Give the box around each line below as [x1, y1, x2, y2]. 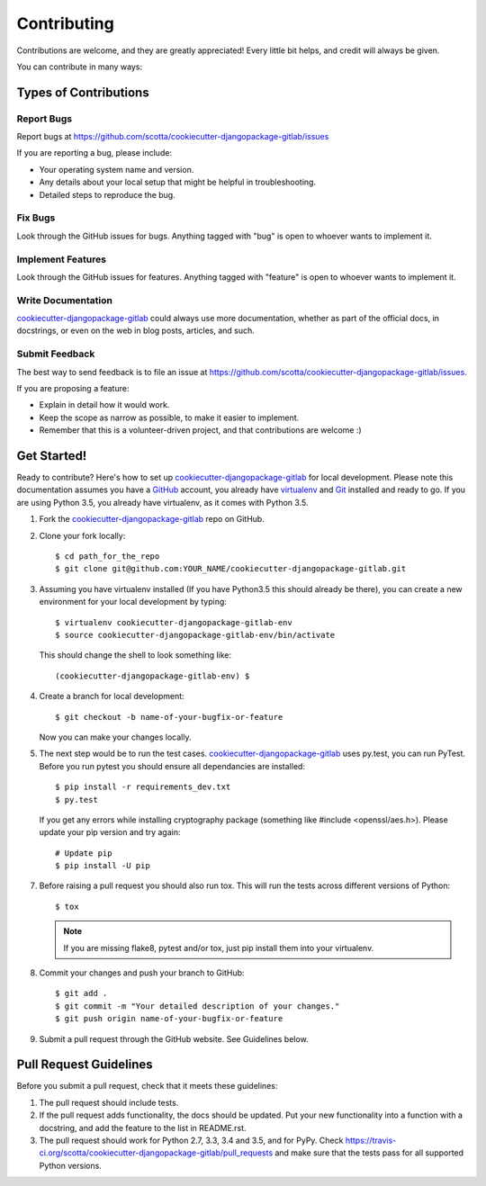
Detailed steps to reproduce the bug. [39, 189, 175, 200]
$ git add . [55, 988, 108, 999]
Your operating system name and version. [39, 164, 194, 175]
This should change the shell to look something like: [39, 650, 232, 660]
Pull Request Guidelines [16, 1057, 153, 1073]
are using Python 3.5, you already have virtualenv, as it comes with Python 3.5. [16, 497, 309, 508]
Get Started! [16, 448, 87, 463]
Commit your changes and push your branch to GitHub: [39, 967, 245, 978]
